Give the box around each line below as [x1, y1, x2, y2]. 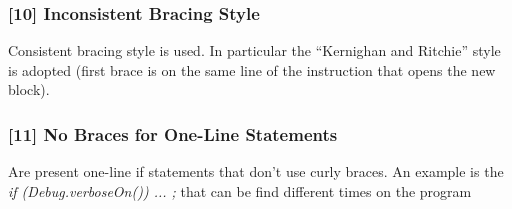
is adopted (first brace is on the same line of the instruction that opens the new [8, 59, 496, 80]
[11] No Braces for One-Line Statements [8, 121, 338, 146]
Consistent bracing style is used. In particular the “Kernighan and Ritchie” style [8, 40, 501, 61]
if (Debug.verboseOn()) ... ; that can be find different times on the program [8, 180, 472, 201]
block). [8, 79, 50, 100]
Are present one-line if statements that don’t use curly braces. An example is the [8, 161, 504, 182]
